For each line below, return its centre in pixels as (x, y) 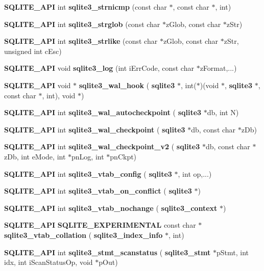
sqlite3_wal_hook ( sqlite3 (127, 85)
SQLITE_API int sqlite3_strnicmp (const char (86, 7)
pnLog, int (88, 156)
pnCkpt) (123, 156)
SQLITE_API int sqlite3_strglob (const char (82, 24)
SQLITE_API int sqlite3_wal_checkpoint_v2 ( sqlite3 (102, 146)
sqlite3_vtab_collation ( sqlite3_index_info (83, 235)
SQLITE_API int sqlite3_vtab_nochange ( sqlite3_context (111, 208)
